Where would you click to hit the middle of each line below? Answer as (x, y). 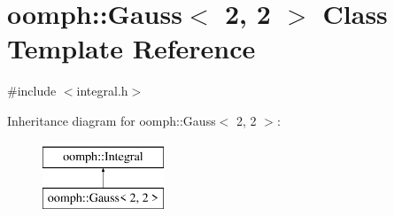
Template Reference (131, 48)
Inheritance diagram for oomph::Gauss (112, 120)
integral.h (102, 91)
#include (32, 91)
